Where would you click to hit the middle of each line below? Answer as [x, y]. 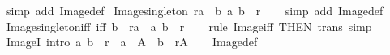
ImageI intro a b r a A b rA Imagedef [132, 42]
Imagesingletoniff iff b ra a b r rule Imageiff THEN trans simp [189, 26]
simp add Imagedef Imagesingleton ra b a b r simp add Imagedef [195, 10]
